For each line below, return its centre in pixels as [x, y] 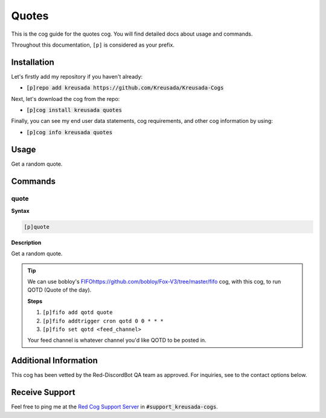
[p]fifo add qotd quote [78, 312]
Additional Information [54, 361]
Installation [33, 62]
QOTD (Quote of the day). [59, 290]
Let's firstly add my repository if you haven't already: [77, 76]
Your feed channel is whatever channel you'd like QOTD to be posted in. [117, 340]
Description [26, 243]
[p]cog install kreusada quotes [74, 110]
